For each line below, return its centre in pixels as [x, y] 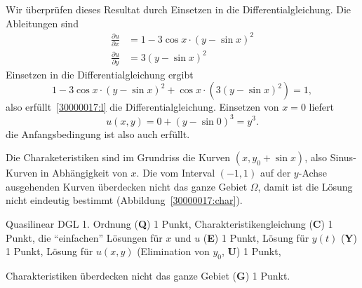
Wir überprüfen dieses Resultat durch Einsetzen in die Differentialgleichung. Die [179, 9]
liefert [321, 107]
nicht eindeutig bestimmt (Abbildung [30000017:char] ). [124, 200]
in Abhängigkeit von [84, 173]
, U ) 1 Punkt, [252, 251]
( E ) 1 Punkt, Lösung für [256, 237]
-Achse [313, 173]
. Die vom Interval [176, 173]
